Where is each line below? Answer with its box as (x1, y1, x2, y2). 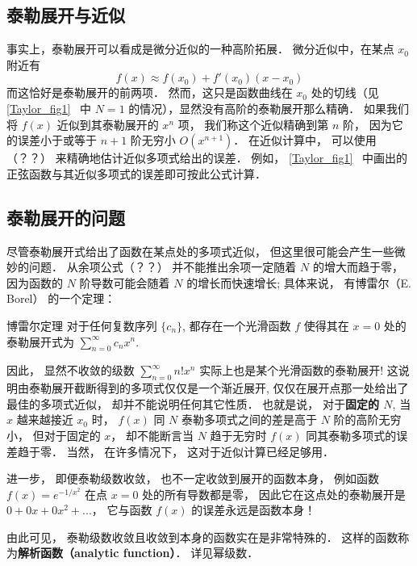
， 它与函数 (91, 501, 152, 518)
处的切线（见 (311, 84, 379, 101)
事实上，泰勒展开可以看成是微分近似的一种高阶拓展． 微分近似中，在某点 (6, 40, 394, 57)
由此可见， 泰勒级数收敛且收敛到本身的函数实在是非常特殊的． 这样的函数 (6, 528, 398, 545)
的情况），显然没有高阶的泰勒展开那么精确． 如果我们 (128, 99, 409, 116)
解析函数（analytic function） (18, 544, 176, 561)
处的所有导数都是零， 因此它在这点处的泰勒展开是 (142, 485, 406, 502)
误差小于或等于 (17, 132, 97, 149)
